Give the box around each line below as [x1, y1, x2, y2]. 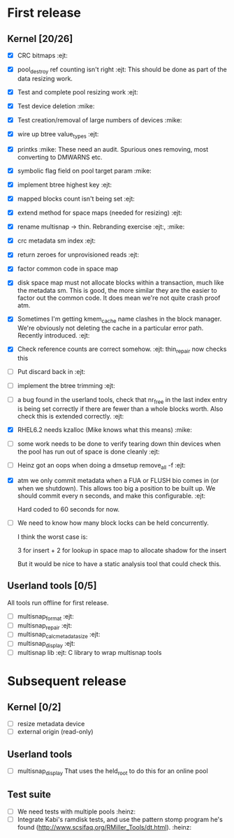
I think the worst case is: [17, 533, 88, 541]
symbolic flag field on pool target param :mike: [17, 166, 152, 175]
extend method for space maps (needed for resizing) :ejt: [17, 208, 183, 217]
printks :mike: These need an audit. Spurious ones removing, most [17, 145, 209, 153]
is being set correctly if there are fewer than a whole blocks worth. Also [17, 404, 224, 413]
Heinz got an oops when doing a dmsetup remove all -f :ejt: [17, 461, 186, 471]
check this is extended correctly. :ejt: [17, 412, 124, 420]
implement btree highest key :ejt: [17, 180, 112, 189]
